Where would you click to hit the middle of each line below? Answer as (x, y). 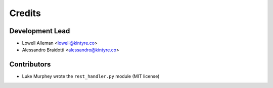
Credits (25, 13)
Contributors (30, 65)
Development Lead (40, 31)
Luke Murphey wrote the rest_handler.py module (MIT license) (91, 76)
